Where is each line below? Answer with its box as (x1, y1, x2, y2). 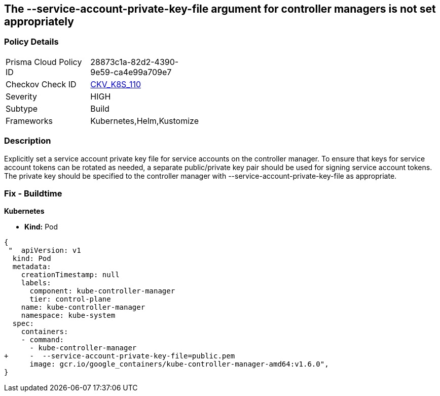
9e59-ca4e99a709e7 (90, 67, 172, 77)
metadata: (12, 262, 51, 271)
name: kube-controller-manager (21, 303, 145, 312)
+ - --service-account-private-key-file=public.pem (4, 352, 235, 360)
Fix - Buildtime (4, 188, 62, 199)
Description (4, 136, 51, 146)
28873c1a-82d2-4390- (90, 56, 179, 67)
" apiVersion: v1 (8, 246, 81, 255)
